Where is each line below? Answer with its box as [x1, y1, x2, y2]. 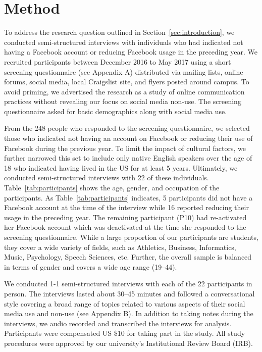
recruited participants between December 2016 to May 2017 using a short [4, 56, 231, 67]
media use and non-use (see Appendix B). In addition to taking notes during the [4, 308, 253, 319]
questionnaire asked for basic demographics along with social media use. [4, 106, 227, 116]
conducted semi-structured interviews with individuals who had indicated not [4, 36, 243, 47]
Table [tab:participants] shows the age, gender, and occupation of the [4, 182, 220, 193]
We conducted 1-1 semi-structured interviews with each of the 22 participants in [4, 278, 252, 289]
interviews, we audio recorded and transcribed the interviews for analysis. [4, 318, 232, 328]
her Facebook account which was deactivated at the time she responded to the [4, 222, 246, 232]
